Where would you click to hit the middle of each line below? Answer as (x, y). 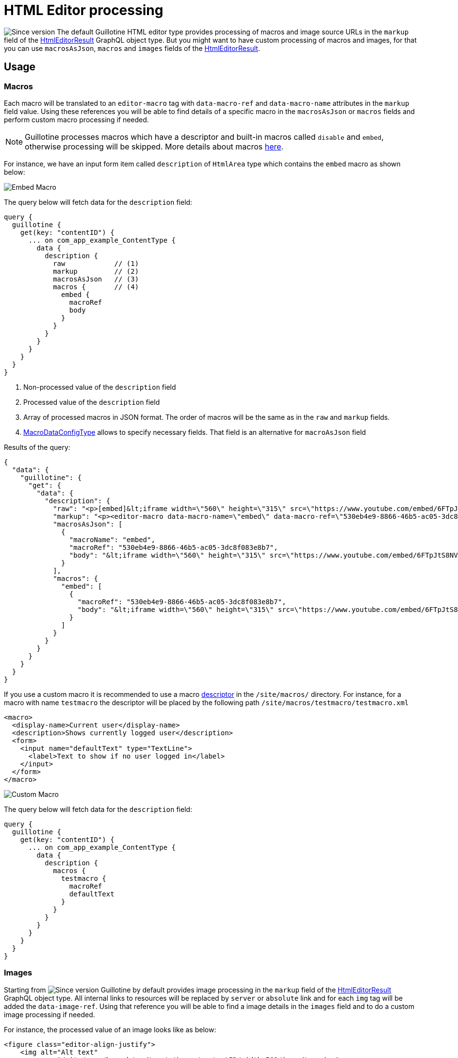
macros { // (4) (96, 287)
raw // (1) (96, 263)
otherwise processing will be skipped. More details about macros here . (154, 146)
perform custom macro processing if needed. (76, 119)
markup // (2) (96, 271)
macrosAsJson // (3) (96, 279)
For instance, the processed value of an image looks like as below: (110, 1029)
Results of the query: (37, 447)
